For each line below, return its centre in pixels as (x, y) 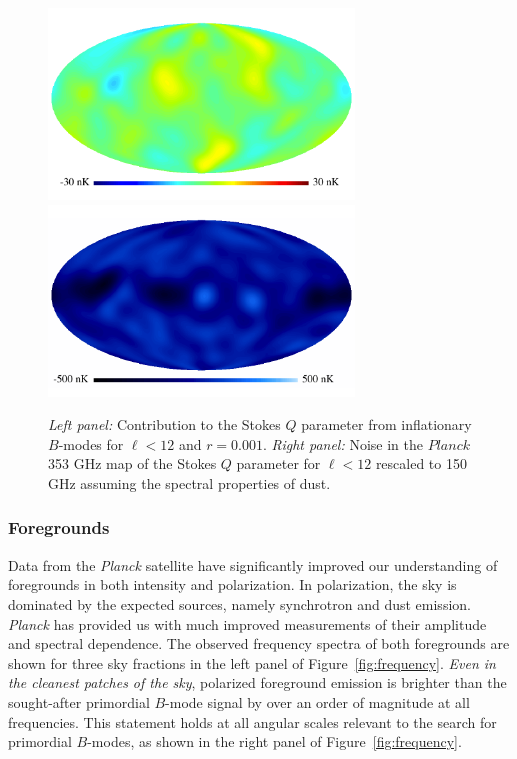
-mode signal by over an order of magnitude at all (317, 701)
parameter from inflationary (386, 424)
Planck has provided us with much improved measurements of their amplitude (247, 623)
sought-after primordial (79, 701)
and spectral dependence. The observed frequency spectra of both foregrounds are (259, 643)
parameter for (278, 463)
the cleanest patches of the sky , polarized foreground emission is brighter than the (257, 682)
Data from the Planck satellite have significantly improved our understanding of (253, 564)
